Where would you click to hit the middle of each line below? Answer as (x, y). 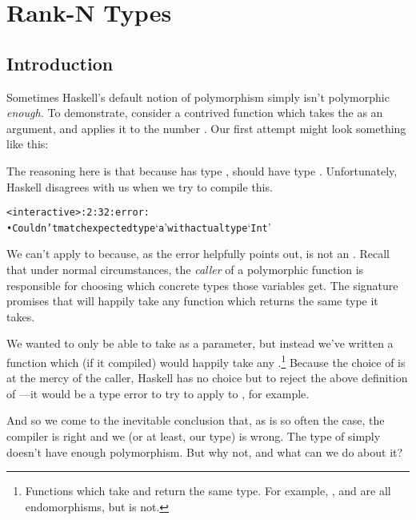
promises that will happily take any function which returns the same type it (192, 301)
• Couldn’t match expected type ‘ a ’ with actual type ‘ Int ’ (139, 226)
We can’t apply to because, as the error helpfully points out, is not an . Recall (198, 254)
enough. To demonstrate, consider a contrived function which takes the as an (195, 113)
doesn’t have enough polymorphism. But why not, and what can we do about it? (205, 451)
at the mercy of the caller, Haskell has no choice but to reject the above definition (207, 378)
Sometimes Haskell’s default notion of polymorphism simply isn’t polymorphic (198, 97)
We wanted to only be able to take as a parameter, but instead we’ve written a (200, 343)
